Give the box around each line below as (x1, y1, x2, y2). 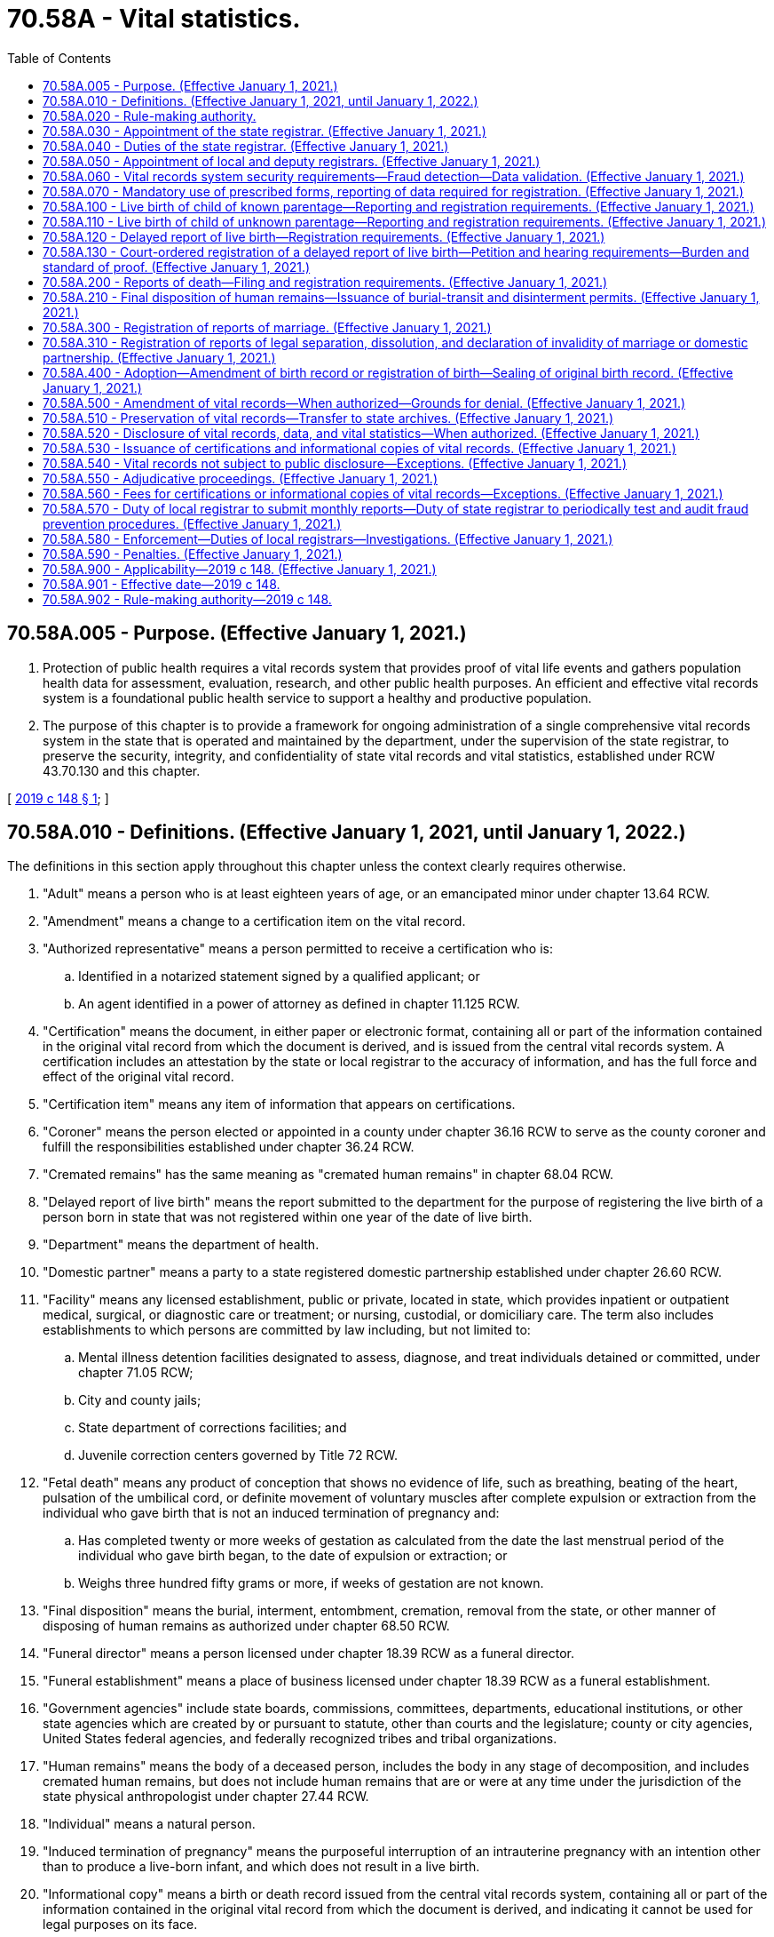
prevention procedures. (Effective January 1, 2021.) (43, 515, 342, 531)
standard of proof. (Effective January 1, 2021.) (43, 259, 311, 275)
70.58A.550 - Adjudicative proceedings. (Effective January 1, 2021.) (43, 470, 438, 486)
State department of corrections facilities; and (78, 1420, 347, 1436)
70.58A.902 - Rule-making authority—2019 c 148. (43, 591, 332, 607)
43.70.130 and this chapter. (43, 762, 201, 778)
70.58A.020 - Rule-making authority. (43, 108, 257, 124)
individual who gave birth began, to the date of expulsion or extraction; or (78, 1548, 508, 1564)
